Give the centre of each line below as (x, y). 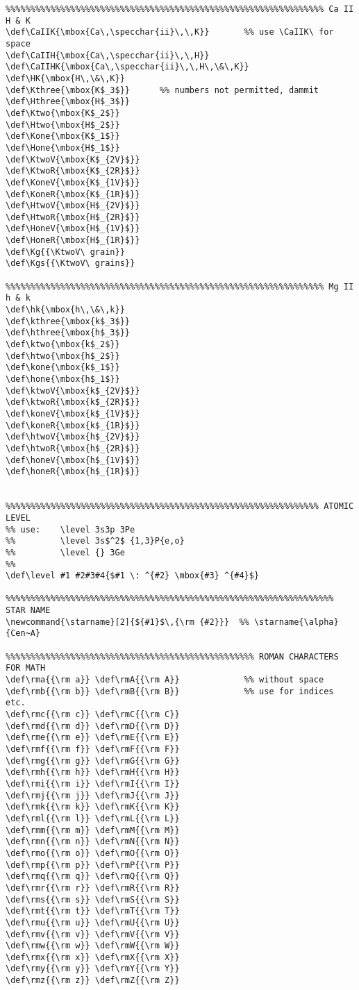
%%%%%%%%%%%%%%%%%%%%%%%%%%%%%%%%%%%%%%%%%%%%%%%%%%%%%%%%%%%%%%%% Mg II (180, 286)
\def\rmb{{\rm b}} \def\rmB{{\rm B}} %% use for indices (170, 691)
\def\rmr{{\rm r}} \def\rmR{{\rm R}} (93, 888)
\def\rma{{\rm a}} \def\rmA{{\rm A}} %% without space (165, 680)
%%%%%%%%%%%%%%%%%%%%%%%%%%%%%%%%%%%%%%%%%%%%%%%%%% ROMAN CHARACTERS (172, 656)
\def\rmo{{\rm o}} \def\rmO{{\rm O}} (93, 853)
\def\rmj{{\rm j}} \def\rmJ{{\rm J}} (93, 795)
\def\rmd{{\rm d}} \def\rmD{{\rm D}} (93, 726)
